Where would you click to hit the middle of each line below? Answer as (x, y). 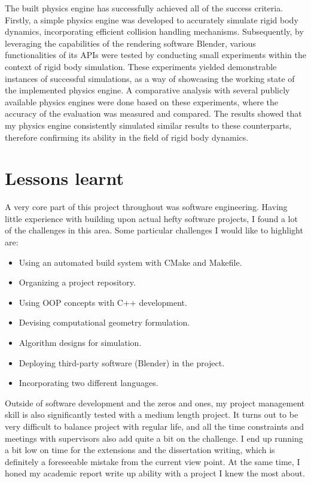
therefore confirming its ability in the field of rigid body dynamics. (127, 137)
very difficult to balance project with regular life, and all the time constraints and (155, 426)
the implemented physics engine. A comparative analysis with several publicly (147, 90)
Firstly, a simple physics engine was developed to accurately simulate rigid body (152, 19)
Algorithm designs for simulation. (80, 342)
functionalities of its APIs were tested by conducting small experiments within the (155, 55)
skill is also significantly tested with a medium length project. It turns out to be (152, 414)
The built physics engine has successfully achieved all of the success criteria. (144, 8)
